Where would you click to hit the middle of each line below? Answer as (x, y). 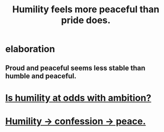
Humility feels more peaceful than (86, 9)
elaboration (30, 49)
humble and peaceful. (41, 76)
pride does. (86, 20)
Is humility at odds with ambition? (78, 98)
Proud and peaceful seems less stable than (75, 68)
